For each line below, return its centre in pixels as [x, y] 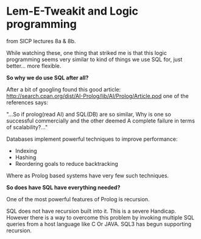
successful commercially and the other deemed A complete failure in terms [100, 121]
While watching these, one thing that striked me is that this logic [87, 52]
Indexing [26, 151]
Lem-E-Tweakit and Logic [72, 11]
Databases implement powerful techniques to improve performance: [92, 139]
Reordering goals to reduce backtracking [67, 163]
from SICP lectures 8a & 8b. [41, 41]
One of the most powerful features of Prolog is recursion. [78, 199]
